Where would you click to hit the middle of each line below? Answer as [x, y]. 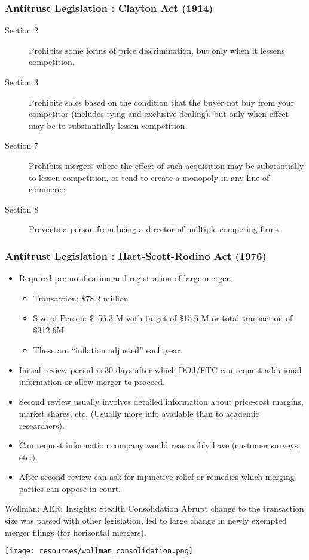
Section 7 [22, 145]
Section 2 [22, 30]
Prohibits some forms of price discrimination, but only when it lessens [157, 50]
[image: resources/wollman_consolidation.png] [99, 551]
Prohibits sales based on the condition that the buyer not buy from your [162, 102]
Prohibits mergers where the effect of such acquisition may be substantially [166, 165]
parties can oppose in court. [70, 488]
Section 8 [22, 209]
